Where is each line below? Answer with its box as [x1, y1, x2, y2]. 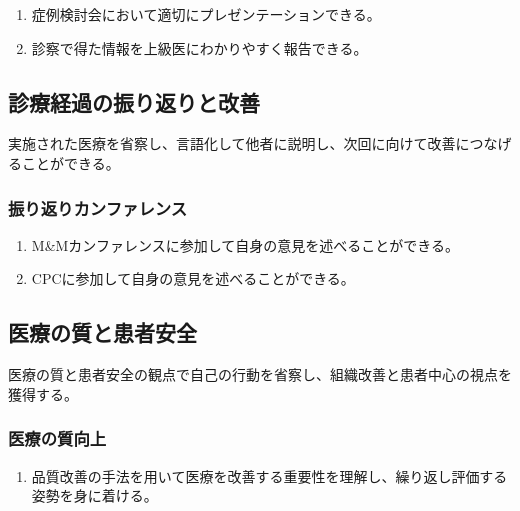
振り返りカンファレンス [8, 195, 188, 220]
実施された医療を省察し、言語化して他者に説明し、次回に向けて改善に [8, 133, 470, 154]
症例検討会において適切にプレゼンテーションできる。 [31, 4, 381, 24]
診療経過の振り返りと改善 [8, 86, 260, 117]
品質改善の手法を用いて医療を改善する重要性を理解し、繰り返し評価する [31, 465, 508, 486]
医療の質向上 [8, 426, 107, 451]
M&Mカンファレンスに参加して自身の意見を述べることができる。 [31, 234, 459, 255]
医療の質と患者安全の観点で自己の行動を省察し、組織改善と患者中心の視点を [8, 364, 512, 385]
